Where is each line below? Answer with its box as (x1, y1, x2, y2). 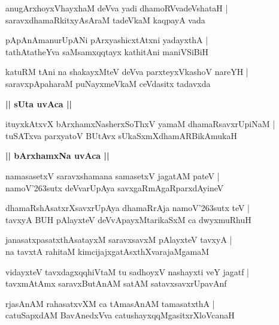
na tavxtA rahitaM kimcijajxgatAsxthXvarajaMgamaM (5, 245, 210, 257)
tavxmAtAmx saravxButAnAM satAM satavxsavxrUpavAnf (5, 277, 227, 290)
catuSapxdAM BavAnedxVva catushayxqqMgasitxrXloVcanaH (5, 309, 235, 321)
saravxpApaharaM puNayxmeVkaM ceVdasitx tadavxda (5, 77, 211, 89)
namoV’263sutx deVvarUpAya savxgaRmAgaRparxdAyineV (5, 181, 224, 194)
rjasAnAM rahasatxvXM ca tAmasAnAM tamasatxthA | (5, 297, 215, 309)
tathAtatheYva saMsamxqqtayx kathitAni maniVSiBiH (5, 45, 209, 58)
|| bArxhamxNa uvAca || (5, 149, 110, 162)
